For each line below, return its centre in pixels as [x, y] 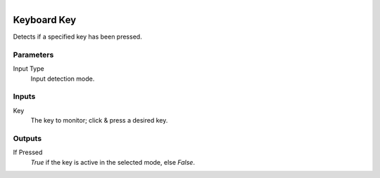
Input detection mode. [63, 78]
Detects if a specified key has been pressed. [77, 37]
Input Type [29, 69]
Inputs [24, 97]
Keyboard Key [45, 20]
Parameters [33, 55]
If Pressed [28, 152]
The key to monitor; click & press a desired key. [99, 121]
